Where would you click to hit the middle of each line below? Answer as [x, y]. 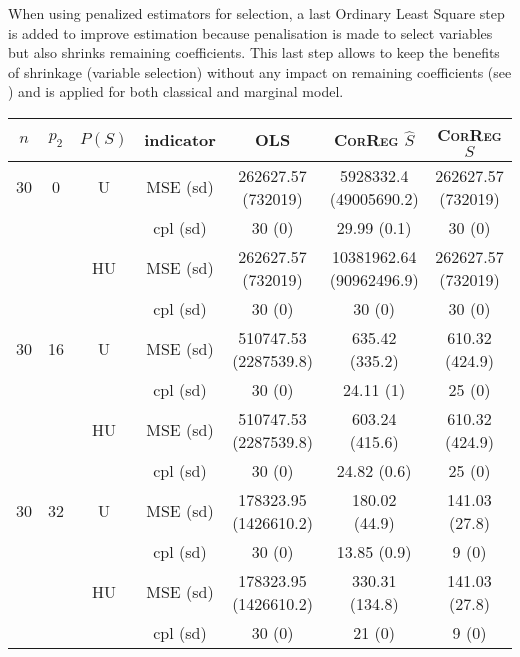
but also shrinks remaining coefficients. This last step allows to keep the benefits [254, 52]
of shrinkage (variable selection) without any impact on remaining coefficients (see [260, 71]
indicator [180, 140]
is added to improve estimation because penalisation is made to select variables [250, 32]
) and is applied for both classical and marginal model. [176, 91]
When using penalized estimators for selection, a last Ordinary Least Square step [256, 13]
